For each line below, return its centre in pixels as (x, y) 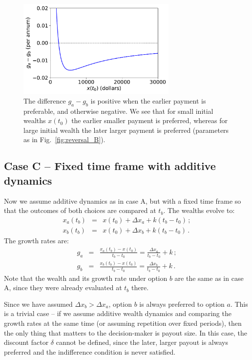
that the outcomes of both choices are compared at (80, 210)
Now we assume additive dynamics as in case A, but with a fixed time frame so (123, 201)
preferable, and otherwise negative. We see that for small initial (118, 111)
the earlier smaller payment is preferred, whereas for (149, 120)
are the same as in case (209, 278)
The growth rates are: (36, 240)
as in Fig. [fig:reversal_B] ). (64, 139)
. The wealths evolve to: (199, 210)
